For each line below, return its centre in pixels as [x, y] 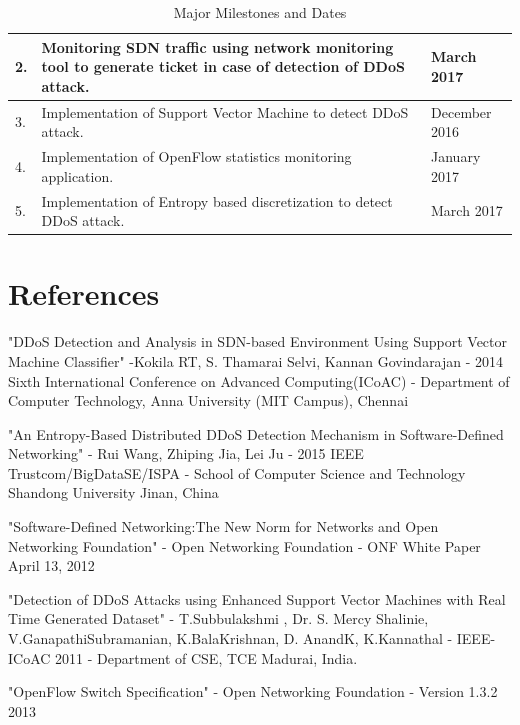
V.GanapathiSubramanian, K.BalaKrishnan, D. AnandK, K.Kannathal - [230, 638]
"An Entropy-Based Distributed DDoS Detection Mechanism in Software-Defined [256, 433]
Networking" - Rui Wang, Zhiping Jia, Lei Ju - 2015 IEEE [186, 453]
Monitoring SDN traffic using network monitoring [217, 46]
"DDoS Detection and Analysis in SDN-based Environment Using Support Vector [258, 341]
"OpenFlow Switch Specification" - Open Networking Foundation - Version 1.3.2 [253, 691]
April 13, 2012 [51, 565]
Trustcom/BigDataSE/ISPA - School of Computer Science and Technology [237, 472]
